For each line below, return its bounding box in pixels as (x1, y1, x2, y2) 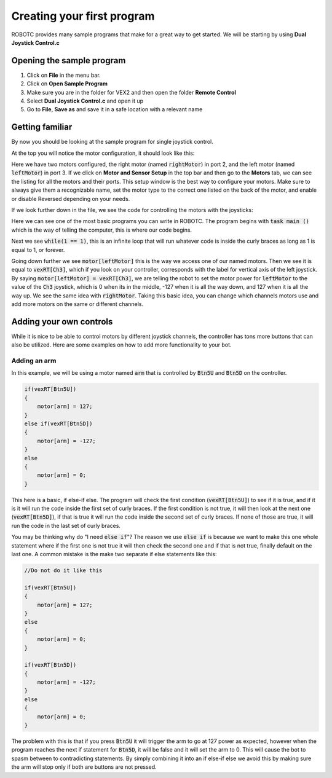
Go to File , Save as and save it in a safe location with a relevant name (26, 106, 203, 113)
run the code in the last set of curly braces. (11, 522, 121, 529)
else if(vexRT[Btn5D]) (24, 420, 93, 427)
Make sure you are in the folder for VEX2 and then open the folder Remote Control (26, 88, 237, 96)
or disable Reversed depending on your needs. (11, 195, 130, 202)
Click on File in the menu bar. (26, 71, 101, 79)
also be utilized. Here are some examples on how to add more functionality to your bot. (11, 341, 232, 348)
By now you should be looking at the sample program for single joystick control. (11, 138, 213, 146)
